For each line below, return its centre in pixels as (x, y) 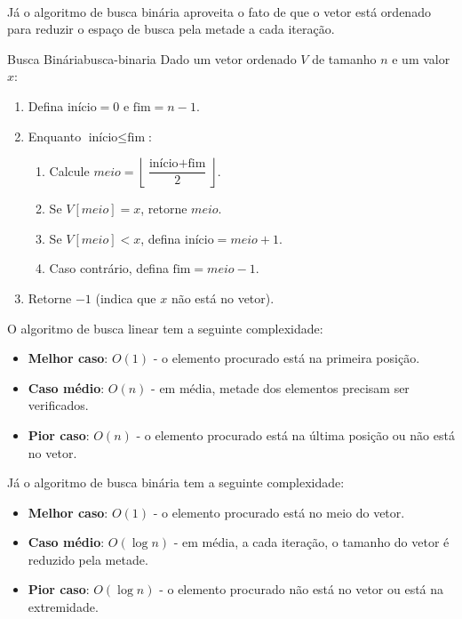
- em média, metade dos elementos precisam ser (280, 387)
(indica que (126, 297)
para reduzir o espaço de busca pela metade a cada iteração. (171, 29)
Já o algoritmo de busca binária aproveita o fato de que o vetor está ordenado (219, 11)
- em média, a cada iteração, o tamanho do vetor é (311, 542)
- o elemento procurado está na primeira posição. (287, 358)
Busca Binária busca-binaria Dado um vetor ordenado (152, 58)
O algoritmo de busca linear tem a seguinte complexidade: (165, 328)
